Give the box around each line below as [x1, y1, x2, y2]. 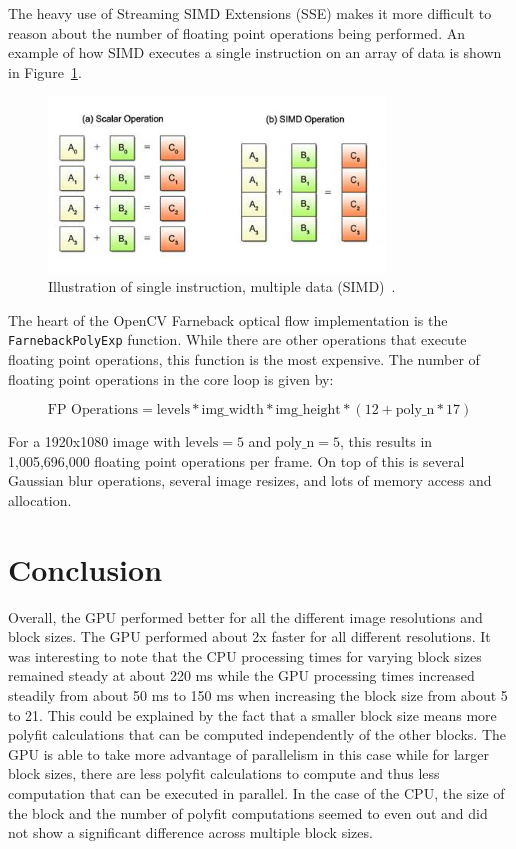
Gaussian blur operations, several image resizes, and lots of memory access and [8, 470, 492, 491]
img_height [275, 403, 341, 418]
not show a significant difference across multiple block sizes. [8, 822, 373, 843]
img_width [201, 403, 264, 418]
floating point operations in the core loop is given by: [8, 368, 334, 389]
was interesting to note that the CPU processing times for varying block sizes [8, 645, 482, 666]
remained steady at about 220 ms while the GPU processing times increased [8, 665, 475, 686]
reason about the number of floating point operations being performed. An [8, 22, 465, 43]
